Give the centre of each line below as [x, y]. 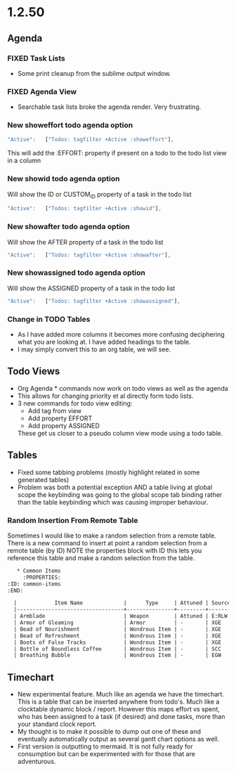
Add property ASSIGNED [64, 425]
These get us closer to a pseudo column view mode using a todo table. [120, 433]
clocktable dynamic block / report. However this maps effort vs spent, [118, 709]
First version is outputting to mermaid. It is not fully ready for [105, 746]
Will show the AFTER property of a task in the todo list [85, 242]
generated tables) [43, 479]
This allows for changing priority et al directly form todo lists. [105, 396]
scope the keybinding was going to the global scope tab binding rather [120, 494]
